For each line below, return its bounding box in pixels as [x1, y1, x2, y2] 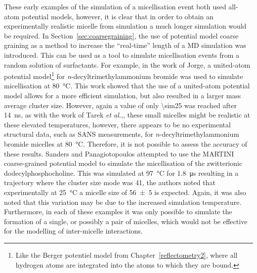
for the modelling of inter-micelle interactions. [4, 226, 143, 236]
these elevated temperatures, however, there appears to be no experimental [4, 119, 231, 129]
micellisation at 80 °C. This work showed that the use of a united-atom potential [4, 80, 250, 91]
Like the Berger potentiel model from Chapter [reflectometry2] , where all [15, 249, 238, 260]
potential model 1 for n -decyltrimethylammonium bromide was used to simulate [4, 70, 243, 81]
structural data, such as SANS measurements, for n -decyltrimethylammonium [4, 129, 239, 139]
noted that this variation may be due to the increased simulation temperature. [4, 196, 242, 207]
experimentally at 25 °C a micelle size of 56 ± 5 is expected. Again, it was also [4, 187, 246, 197]
